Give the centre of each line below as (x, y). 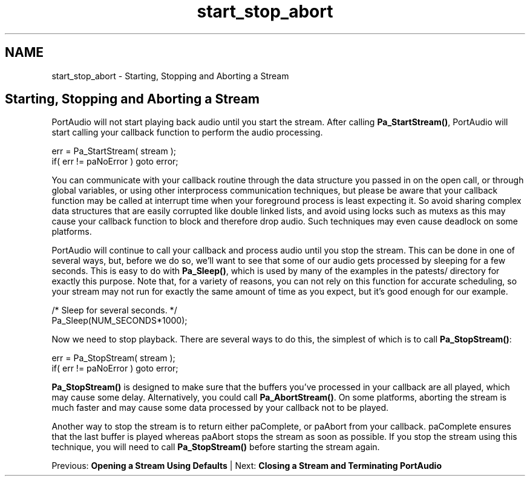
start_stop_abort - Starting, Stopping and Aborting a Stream (170, 76)
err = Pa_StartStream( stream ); (114, 151)
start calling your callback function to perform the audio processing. (187, 133)
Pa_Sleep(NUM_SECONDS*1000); (119, 321)
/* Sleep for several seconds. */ (114, 310)
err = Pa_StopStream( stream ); (113, 358)
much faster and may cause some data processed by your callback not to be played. (220, 408)
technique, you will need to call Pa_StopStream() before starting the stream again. (216, 447)
